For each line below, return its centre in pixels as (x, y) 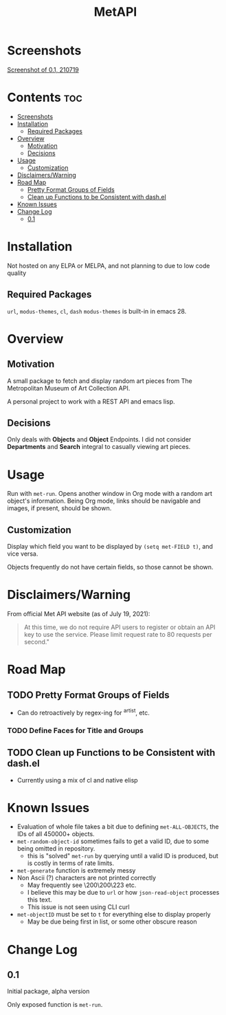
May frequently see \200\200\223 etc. (82, 885)
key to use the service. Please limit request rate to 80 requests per (118, 635)
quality (17, 273)
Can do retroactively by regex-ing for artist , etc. (83, 712)
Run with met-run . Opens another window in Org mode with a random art (110, 494)
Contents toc (45, 98)
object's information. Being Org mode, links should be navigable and (104, 501)
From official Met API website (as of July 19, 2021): (79, 614)
